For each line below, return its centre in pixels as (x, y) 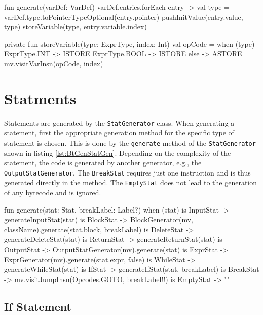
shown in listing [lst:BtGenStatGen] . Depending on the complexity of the (118, 152)
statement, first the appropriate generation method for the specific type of (119, 133)
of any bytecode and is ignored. (53, 192)
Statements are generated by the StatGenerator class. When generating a (119, 123)
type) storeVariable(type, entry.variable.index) (76, 27)
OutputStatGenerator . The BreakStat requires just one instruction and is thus (127, 172)
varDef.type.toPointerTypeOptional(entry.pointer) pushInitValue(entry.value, (124, 16)
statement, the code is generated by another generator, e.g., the (103, 163)
